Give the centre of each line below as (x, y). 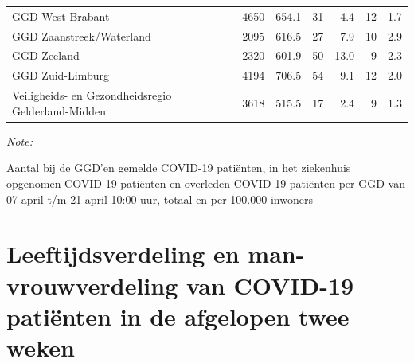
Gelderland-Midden (59, 110)
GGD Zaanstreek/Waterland (82, 35)
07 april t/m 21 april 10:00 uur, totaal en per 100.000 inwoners (160, 199)
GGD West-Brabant (61, 16)
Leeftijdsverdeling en (123, 254)
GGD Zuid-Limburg (61, 75)
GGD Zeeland (46, 55)
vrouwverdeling (92, 285)
